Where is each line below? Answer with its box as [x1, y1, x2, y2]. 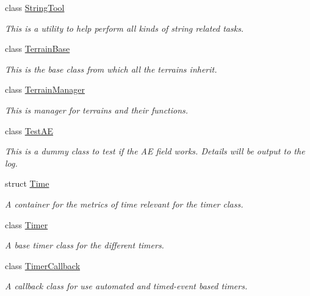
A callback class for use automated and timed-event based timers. [5, 280, 248, 292]
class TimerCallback [5, 259, 81, 272]
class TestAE [5, 124, 53, 137]
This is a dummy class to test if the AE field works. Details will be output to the [5, 145, 305, 157]
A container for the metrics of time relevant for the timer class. [5, 197, 243, 210]
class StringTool [5, 1, 65, 13]
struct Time [5, 177, 49, 190]
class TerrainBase [5, 42, 70, 55]
